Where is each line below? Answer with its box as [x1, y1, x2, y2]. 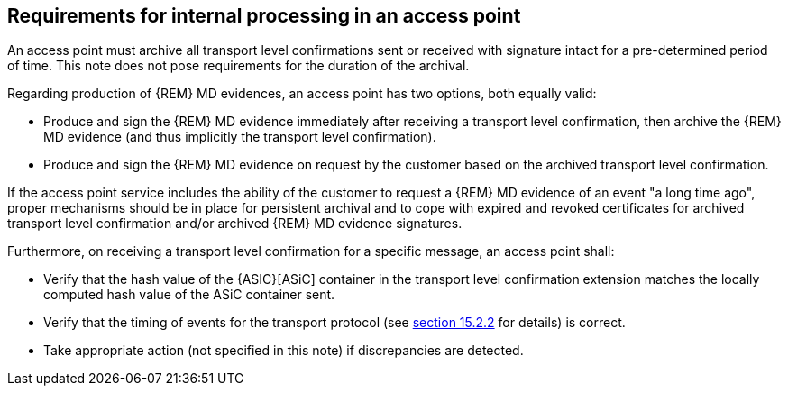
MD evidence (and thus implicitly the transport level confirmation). [43, 129, 436, 145]
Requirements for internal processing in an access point [7, 5, 521, 27]
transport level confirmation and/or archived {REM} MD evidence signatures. [7, 215, 463, 232]
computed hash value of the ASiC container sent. [43, 287, 335, 303]
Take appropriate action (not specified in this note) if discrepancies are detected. [43, 343, 524, 359]
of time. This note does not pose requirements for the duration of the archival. [7, 58, 470, 74]
